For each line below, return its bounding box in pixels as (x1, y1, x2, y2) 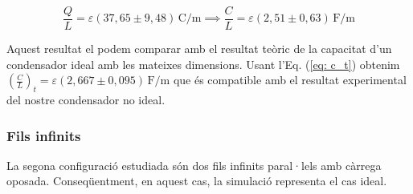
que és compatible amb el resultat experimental (173, 71, 407, 88)
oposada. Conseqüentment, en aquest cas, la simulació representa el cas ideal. (6, 172, 387, 189)
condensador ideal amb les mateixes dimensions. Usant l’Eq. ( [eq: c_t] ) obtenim (6, 55, 400, 72)
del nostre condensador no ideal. (6, 91, 166, 108)
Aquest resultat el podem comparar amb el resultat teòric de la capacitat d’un (6, 40, 392, 57)
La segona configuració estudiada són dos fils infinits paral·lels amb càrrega (6, 156, 382, 173)
